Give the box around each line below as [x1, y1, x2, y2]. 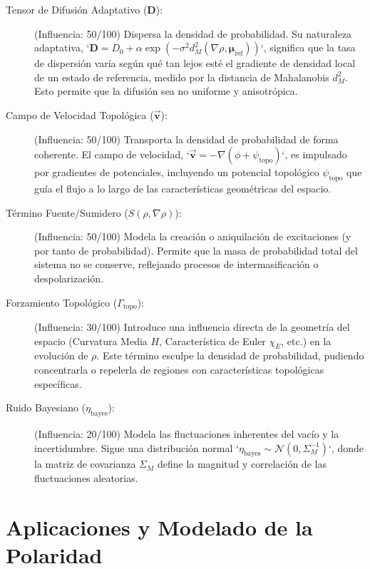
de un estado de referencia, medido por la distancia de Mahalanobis [34, 69, 329, 84]
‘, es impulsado [282, 147, 347, 162]
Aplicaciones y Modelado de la [6, 512, 313, 541]
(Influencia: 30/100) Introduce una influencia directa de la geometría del [34, 319, 350, 334]
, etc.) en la [281, 333, 332, 348]
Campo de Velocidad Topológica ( [6, 107, 154, 122]
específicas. [34, 376, 82, 391]
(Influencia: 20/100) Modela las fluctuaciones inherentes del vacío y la [34, 426, 339, 441]
